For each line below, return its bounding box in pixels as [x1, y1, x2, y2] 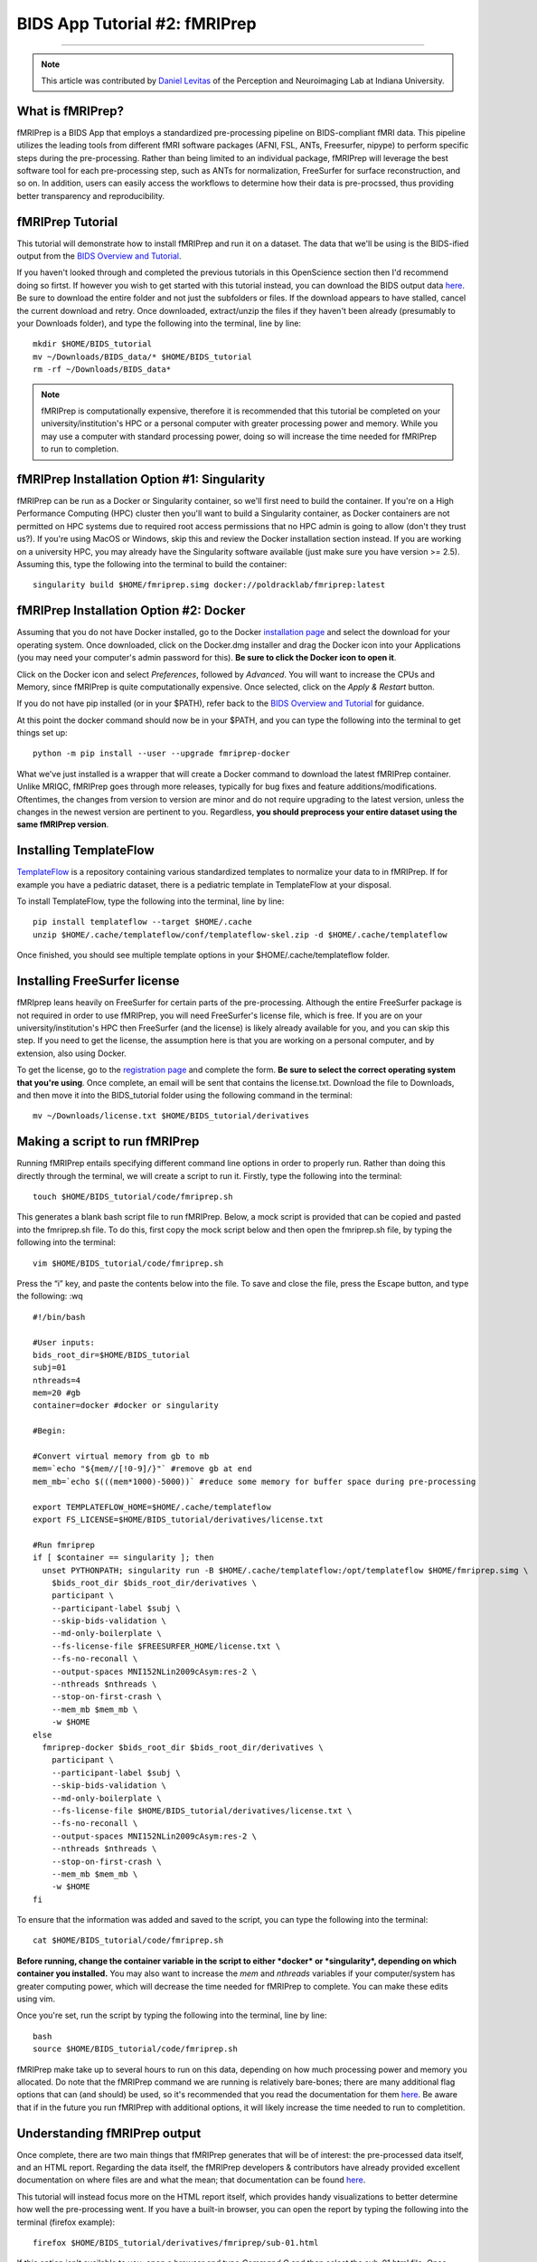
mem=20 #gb [33, 1388, 81, 1398]
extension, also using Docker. [16, 1048, 127, 1059]
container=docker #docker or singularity [33, 1401, 219, 1411]
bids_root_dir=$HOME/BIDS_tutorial [33, 1349, 191, 1360]
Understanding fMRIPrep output [16, 2125, 202, 2141]
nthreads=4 [33, 1375, 81, 1385]
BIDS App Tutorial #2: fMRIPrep [16, 14, 257, 33]
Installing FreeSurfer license [16, 974, 180, 989]
